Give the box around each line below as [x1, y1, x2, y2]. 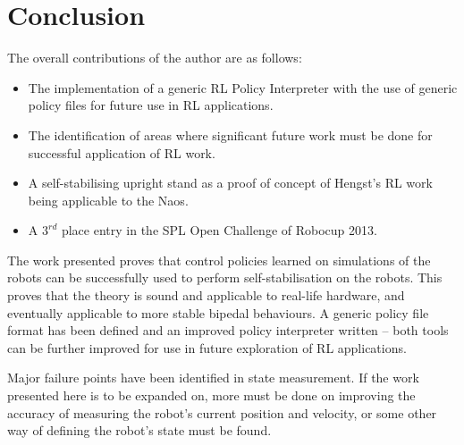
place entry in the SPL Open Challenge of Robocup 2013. [61, 221, 377, 239]
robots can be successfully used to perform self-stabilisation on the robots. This [7, 268, 443, 287]
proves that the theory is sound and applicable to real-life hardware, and [7, 286, 405, 305]
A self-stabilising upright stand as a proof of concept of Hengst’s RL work [28, 173, 433, 192]
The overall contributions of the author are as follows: [7, 48, 302, 67]
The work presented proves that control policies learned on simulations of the [7, 250, 431, 269]
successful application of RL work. [28, 143, 215, 162]
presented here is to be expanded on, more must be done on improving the [7, 386, 416, 405]
